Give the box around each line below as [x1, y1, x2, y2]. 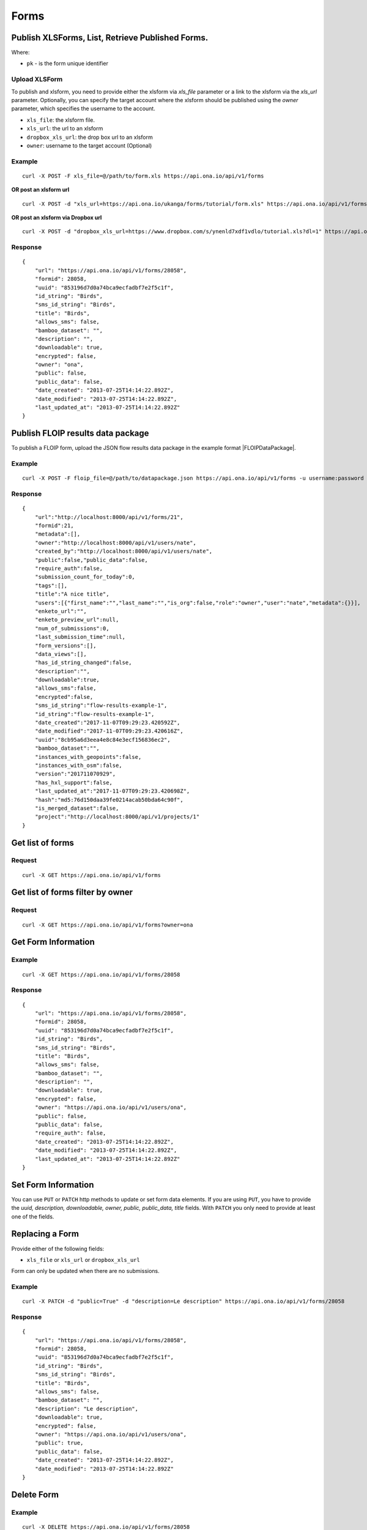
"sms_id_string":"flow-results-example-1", [34, 702, 168, 709]
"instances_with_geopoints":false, [34, 753, 142, 760]
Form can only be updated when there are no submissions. [11, 1267, 160, 1275]
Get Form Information [11, 937, 95, 947]
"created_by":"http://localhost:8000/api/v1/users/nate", [34, 548, 213, 555]
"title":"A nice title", [34, 591, 109, 598]
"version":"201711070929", [34, 771, 116, 777]
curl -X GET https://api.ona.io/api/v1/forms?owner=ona [22, 921, 193, 928]
